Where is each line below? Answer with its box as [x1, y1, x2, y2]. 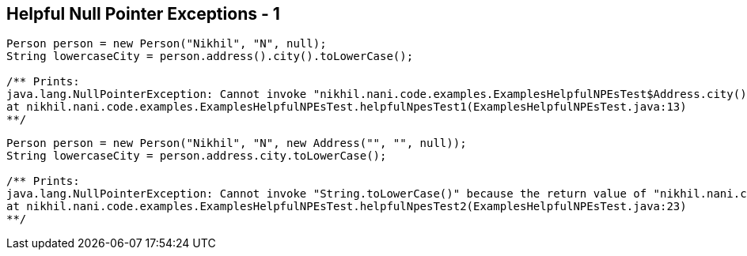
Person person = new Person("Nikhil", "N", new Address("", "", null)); [6, 137, 467, 150]
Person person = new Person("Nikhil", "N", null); [6, 37, 327, 51]
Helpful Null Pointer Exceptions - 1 [6, 4, 280, 24]
